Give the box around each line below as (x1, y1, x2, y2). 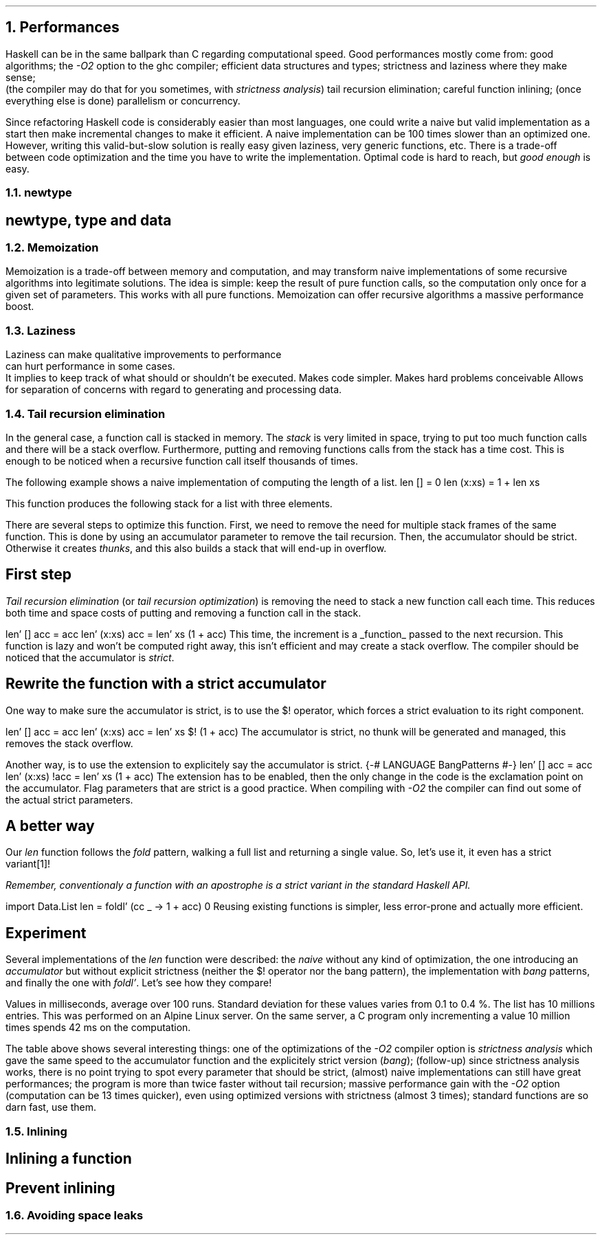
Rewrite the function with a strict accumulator (5, 675, 326, 693)
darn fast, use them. (5, 1101, 96, 1114)
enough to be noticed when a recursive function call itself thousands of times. (5, 454, 358, 467)
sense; (5, 71, 36, 83)
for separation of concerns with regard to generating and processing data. (5, 384, 342, 396)
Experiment (5, 924, 87, 942)
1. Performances (5, 19, 120, 36)
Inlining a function (5, 1150, 132, 1168)
